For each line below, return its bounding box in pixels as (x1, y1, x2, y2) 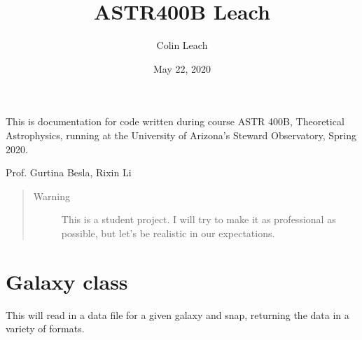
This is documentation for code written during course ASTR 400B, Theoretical (6, 114, 344, 129)
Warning (33, 188, 70, 203)
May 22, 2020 (153, 61, 211, 76)
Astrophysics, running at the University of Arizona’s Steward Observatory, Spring (6, 127, 356, 142)
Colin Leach (156, 38, 208, 52)
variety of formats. (6, 321, 85, 336)
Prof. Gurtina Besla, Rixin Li (6, 165, 132, 180)
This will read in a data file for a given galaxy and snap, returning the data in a (6, 307, 349, 322)
